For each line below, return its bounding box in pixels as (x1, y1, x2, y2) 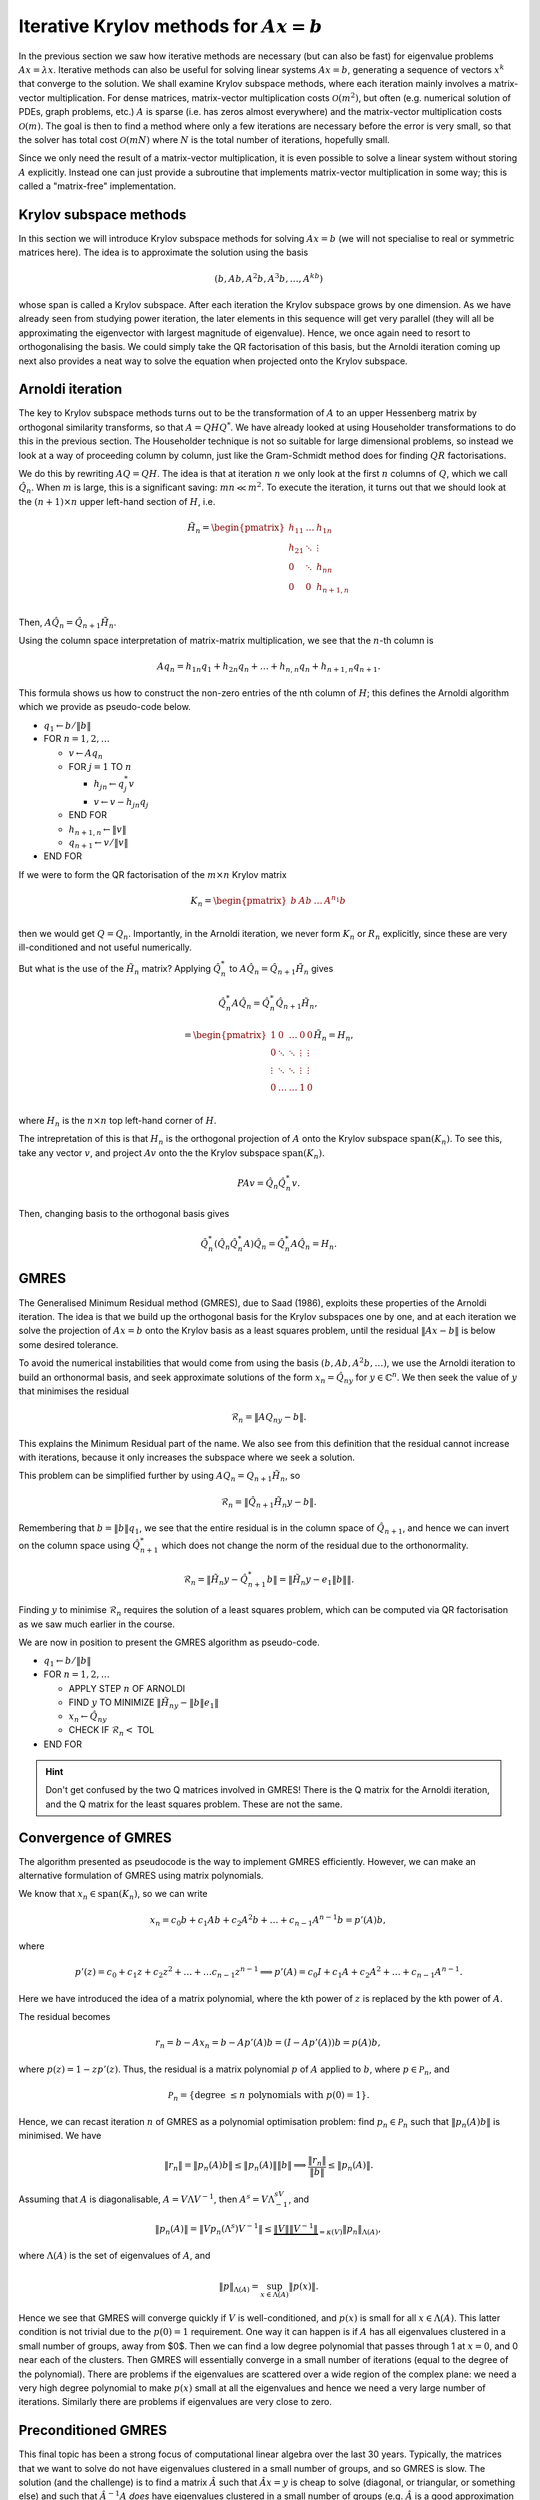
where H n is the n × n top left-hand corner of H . (18, 1114, 217, 1129)
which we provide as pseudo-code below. (18, 701, 192, 713)
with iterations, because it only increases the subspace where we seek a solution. (18, 1451, 355, 1464)
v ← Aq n (68, 747, 104, 761)
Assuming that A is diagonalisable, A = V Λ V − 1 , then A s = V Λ (18, 2192, 275, 2205)
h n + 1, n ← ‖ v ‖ (68, 823, 127, 837)
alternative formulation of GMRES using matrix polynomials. (18, 1870, 264, 1882)
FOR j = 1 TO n (68, 760, 132, 772)
